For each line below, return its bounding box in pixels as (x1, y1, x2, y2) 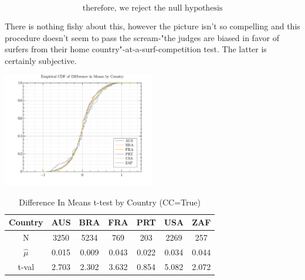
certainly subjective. (5, 54, 77, 66)
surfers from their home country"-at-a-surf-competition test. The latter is (5, 43, 267, 55)
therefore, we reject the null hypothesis (82, 4, 223, 12)
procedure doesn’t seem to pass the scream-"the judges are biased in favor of (5, 31, 279, 43)
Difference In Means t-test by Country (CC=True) (19, 195, 201, 208)
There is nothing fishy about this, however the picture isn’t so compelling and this (5, 20, 300, 32)
